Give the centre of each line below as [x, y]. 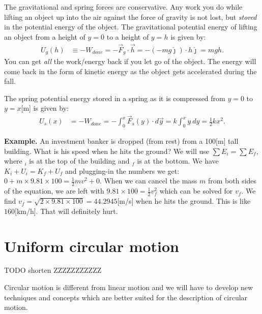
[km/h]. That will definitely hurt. [66, 211]
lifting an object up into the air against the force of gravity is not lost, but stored [130, 17]
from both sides [232, 181]
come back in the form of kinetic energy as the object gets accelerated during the [130, 71]
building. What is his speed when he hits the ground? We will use [107, 151]
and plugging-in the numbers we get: [122, 170]
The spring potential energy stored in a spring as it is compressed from [115, 98]
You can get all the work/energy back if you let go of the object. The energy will [130, 61]
